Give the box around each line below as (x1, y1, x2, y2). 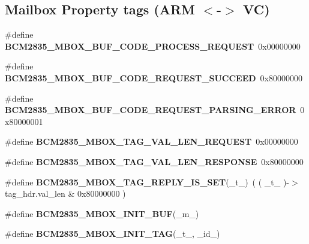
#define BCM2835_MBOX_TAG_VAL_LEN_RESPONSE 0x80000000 (5, 155, 304, 167)
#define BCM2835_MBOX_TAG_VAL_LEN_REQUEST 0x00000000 (5, 135, 298, 148)
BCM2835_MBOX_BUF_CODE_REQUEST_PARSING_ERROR (5, 103, 296, 116)
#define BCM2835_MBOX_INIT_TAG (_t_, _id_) (5, 227, 220, 240)
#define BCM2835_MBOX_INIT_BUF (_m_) (5, 207, 199, 219)
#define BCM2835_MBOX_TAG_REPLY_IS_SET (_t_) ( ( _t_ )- (5, 175, 290, 188)
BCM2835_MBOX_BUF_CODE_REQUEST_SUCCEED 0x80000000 (5, 71, 303, 84)
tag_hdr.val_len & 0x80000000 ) (5, 187, 126, 200)
